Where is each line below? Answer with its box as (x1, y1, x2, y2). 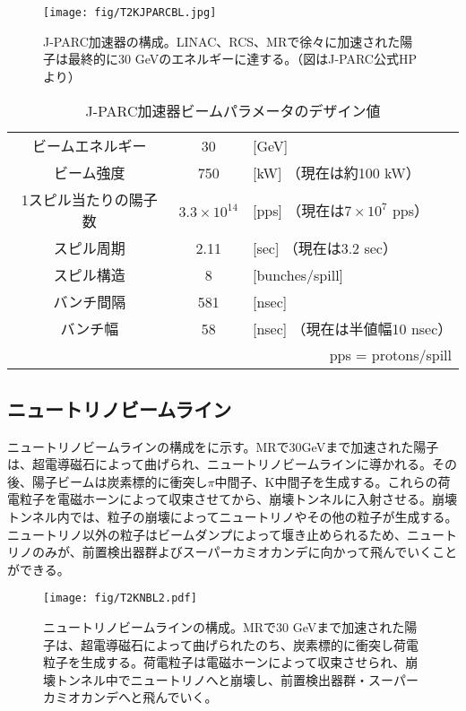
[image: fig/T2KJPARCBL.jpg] (43, 6, 217, 19)
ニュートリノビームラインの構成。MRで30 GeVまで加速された (43, 618, 405, 637)
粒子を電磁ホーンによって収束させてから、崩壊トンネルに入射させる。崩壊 (19, 490, 457, 508)
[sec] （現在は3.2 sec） (252, 238, 397, 259)
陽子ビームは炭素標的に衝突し (31, 472, 208, 490)
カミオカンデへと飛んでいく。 (43, 688, 218, 707)
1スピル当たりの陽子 (21, 189, 158, 211)
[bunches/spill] (252, 264, 344, 285)
